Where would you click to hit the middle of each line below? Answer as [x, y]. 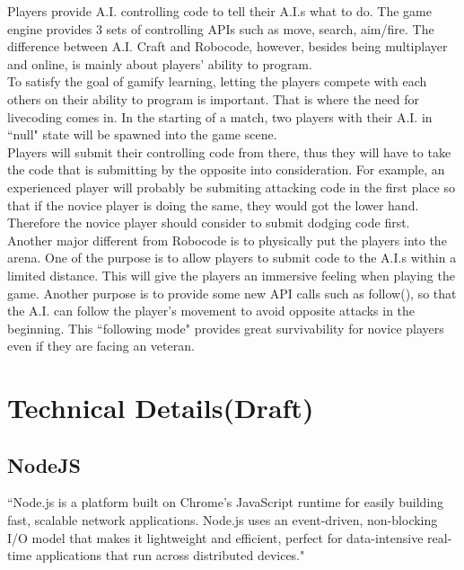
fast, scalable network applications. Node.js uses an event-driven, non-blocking [223, 520]
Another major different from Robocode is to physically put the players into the [227, 240]
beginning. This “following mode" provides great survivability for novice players [226, 328]
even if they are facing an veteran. [101, 346]
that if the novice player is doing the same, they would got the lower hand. [213, 205]
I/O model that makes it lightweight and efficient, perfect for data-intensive [215, 537]
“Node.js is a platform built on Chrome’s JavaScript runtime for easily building [226, 502]
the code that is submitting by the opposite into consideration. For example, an [226, 169]
